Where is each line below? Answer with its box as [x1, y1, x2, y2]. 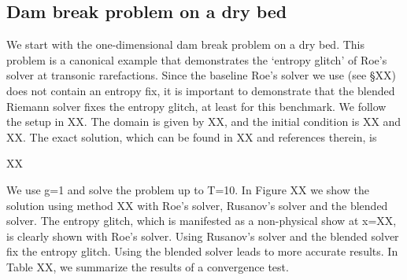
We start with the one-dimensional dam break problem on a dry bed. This [6, 36, 365, 53]
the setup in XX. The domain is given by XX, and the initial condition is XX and [6, 113, 401, 130]
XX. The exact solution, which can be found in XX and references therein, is [6, 128, 377, 145]
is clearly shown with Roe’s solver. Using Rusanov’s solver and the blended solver [6, 227, 399, 244]
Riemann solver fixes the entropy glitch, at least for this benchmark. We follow [6, 98, 387, 114]
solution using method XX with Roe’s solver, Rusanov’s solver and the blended [6, 197, 388, 213]
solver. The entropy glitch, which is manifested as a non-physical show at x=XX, [6, 212, 397, 229]
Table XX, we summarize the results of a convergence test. [6, 258, 289, 274]
